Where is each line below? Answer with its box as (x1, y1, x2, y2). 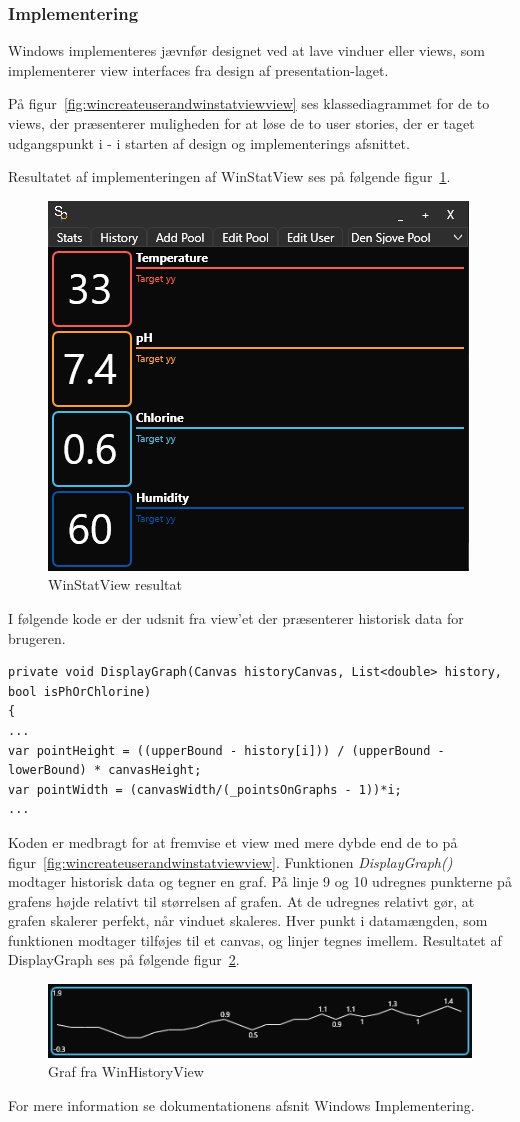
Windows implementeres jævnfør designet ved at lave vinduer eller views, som (8, 40, 485, 61)
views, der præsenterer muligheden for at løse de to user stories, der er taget (8, 113, 475, 133)
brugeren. (8, 627, 66, 648)
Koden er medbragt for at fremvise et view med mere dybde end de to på (8, 831, 458, 852)
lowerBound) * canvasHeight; (8, 763, 202, 778)
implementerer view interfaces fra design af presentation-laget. (8, 59, 389, 80)
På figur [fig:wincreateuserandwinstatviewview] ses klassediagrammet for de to (8, 93, 490, 114)
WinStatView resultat (48, 574, 182, 595)
